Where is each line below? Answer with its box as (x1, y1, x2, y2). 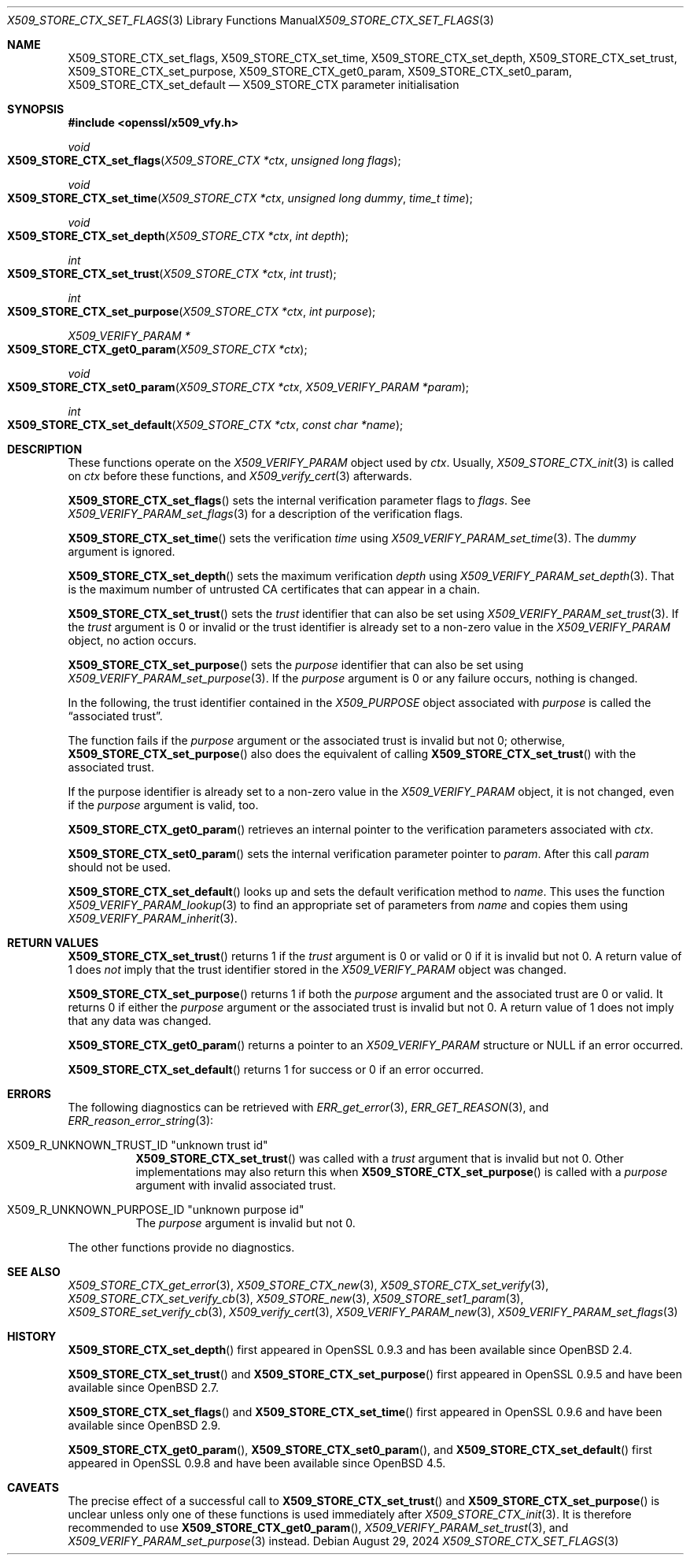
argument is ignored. (68, 545, 175, 558)
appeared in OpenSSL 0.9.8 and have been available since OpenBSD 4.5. (68, 1456, 446, 1470)
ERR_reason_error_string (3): (68, 1114, 214, 1127)
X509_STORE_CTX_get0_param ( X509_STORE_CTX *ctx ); (7, 342, 308, 356)
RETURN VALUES (7, 936, 99, 949)
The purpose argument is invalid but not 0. (135, 1216, 356, 1230)
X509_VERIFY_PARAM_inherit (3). (68, 912, 238, 925)
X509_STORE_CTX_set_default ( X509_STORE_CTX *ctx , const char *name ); (7, 418, 404, 431)
